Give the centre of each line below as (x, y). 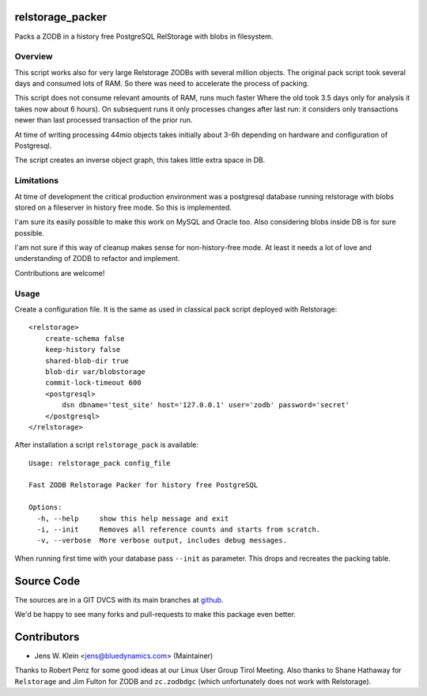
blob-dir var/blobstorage (95, 371)
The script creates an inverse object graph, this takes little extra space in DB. (140, 160)
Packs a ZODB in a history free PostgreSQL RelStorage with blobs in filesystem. (144, 36)
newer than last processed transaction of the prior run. (104, 120)
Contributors (47, 637)
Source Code (47, 581)
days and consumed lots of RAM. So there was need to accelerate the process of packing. (162, 84)
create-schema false (85, 339)
